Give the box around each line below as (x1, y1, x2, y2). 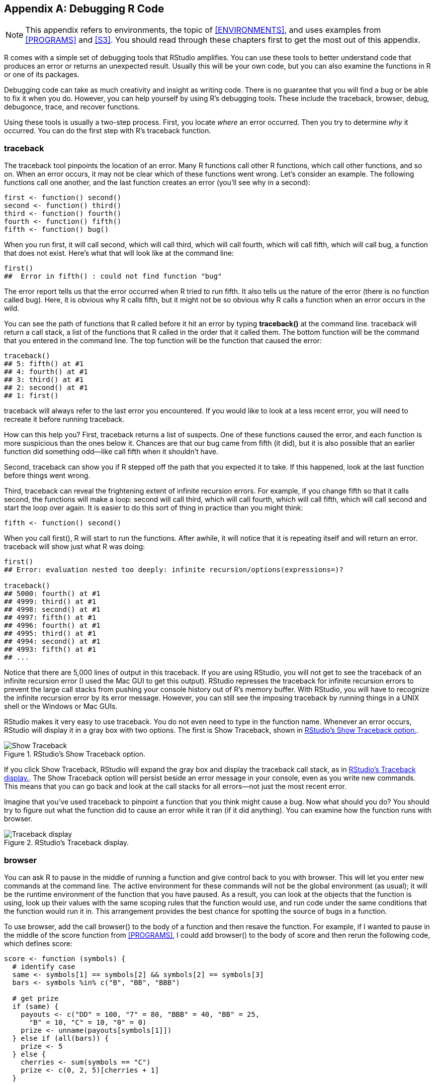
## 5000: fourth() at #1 (4, 590, 100, 598)
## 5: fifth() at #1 (4, 360, 84, 368)
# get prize (12, 994, 59, 1002)
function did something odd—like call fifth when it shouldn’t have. (4, 447, 219, 456)
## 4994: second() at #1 (4, 637, 100, 646)
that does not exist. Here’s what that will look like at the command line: (4, 249, 234, 258)
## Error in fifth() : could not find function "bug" (4, 272, 222, 281)
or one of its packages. (4, 70, 80, 79)
